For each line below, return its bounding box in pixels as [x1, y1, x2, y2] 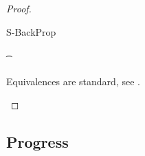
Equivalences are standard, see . [6, 74, 140, 89]
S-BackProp [6, 24, 56, 38]
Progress [6, 131, 69, 152]
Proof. [6, 1, 32, 15]
